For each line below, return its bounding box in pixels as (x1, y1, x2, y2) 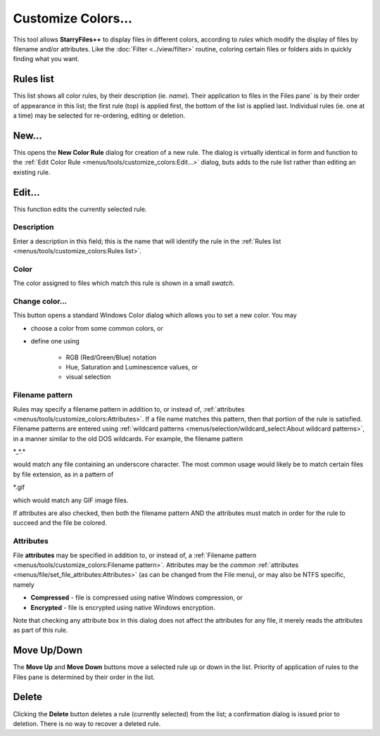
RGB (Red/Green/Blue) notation (65, 353, 157, 362)
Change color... (13, 296, 68, 306)
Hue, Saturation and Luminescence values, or (65, 362, 198, 371)
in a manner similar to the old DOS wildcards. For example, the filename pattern (13, 434, 243, 443)
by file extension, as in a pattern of (13, 470, 114, 478)
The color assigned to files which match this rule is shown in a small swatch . (13, 279, 235, 288)
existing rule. (13, 167, 51, 176)
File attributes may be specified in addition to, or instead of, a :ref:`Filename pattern (13, 551, 257, 559)
